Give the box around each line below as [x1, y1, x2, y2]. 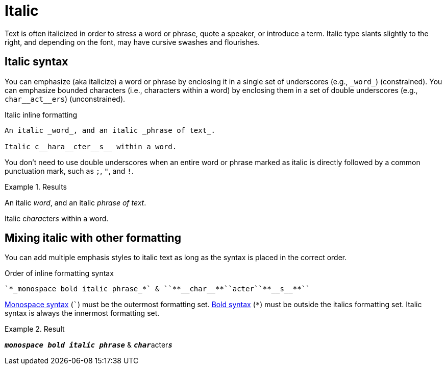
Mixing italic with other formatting [5, 232, 181, 245]
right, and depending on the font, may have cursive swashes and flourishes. [5, 37, 260, 47]
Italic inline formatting [5, 110, 78, 119]
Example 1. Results [5, 182, 67, 191]
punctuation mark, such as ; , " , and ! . [5, 166, 134, 175]
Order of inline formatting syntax [5, 269, 114, 278]
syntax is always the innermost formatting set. [5, 309, 160, 318]
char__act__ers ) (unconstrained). [5, 94, 126, 103]
